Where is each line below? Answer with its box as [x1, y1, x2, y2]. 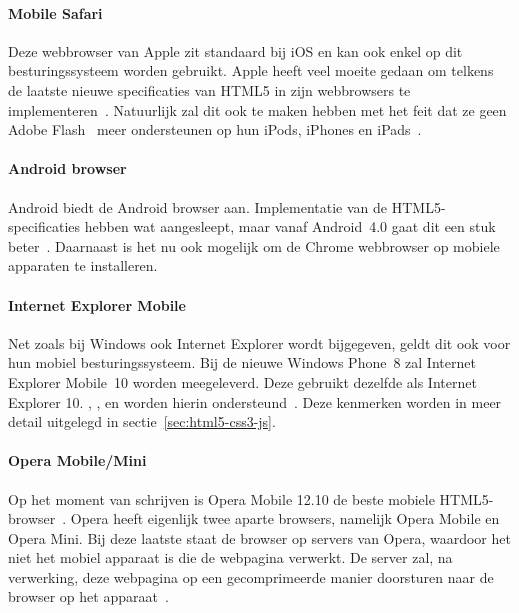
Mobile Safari [8, 2, 103, 23]
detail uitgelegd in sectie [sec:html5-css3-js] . [8, 411, 276, 432]
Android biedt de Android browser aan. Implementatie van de [8, 196, 388, 217]
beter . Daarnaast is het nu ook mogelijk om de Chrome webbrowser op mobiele [8, 235, 500, 256]
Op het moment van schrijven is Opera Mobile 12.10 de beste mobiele [8, 488, 435, 509]
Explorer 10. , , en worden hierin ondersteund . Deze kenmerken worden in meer [8, 391, 502, 412]
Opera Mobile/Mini [8, 450, 147, 471]
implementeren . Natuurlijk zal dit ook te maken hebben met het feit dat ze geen [8, 99, 507, 120]
